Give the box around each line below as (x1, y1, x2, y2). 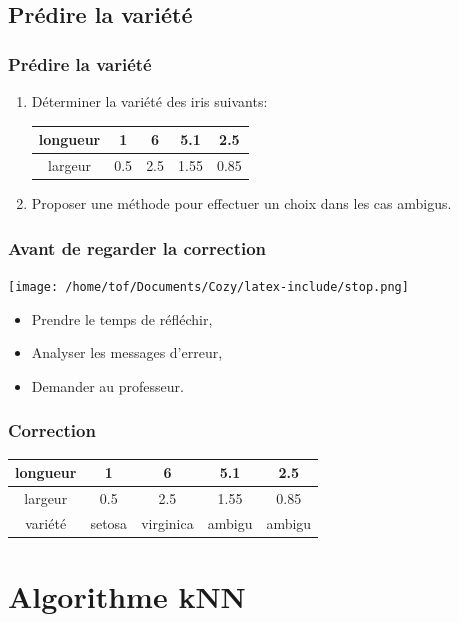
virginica (141, 512, 194, 533)
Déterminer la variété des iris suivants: (31, 91, 268, 111)
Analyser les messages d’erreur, (31, 342, 223, 363)
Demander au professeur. (31, 375, 184, 396)
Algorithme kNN (8, 575, 246, 616)
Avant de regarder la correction (8, 235, 267, 260)
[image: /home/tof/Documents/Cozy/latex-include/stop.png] (8, 279, 409, 294)
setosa (90, 512, 128, 533)
